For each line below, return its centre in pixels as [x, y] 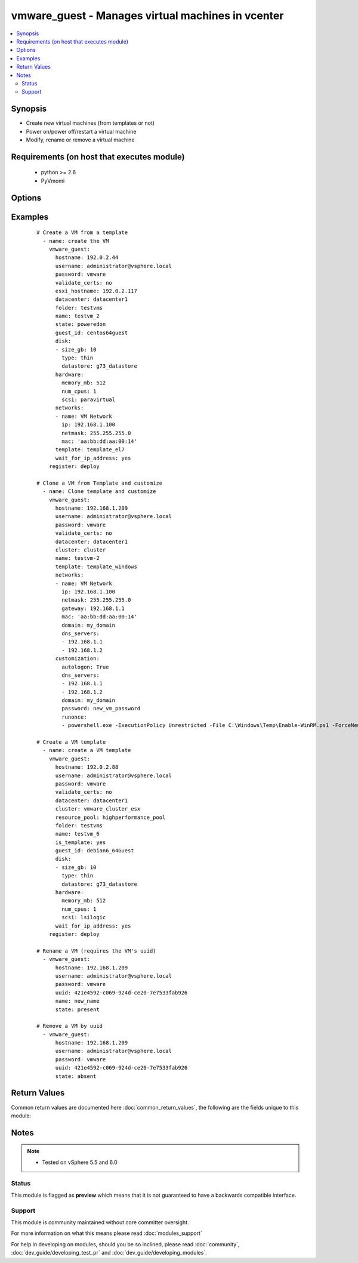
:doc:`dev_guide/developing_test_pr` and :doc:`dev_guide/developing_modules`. [109, 1253]
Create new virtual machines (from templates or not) [90, 123]
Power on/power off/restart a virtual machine [81, 131]
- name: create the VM [76, 241]
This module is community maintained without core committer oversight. [100, 1222]
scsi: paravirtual [89, 400]
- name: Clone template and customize [99, 492]
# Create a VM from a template [82, 232]
